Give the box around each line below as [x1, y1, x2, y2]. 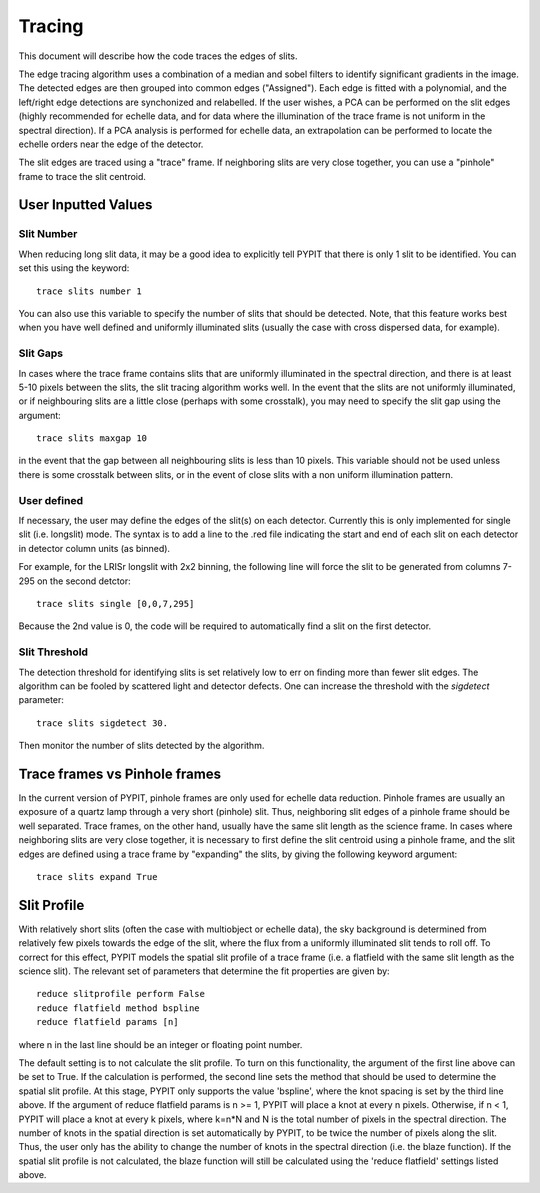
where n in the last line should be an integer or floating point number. [18, 1038, 303, 1050]
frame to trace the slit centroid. [18, 170, 147, 182]
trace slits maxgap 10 [36, 433, 148, 444]
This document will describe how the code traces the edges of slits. [18, 50, 299, 62]
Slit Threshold [18, 645, 89, 659]
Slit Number [18, 227, 78, 241]
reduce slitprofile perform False [36, 988, 205, 1000]
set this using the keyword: [18, 262, 130, 274]
